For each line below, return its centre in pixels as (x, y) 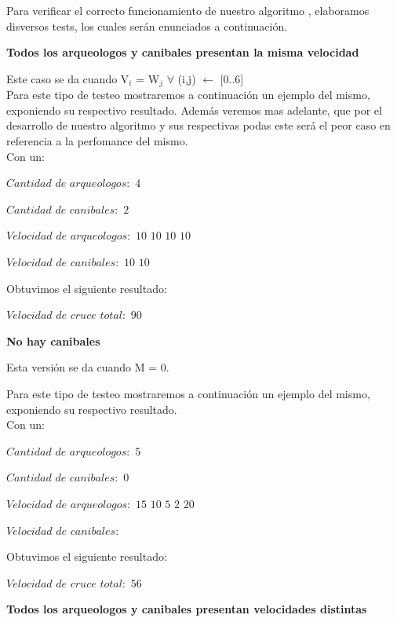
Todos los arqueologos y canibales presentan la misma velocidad (183, 52)
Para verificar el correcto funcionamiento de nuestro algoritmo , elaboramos (188, 10)
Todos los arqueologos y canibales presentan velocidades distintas (187, 609)
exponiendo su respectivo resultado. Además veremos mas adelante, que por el (194, 110)
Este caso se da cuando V (68, 78)
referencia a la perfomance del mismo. (97, 141)
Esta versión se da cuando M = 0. (88, 367)
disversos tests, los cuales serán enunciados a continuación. (147, 26)
